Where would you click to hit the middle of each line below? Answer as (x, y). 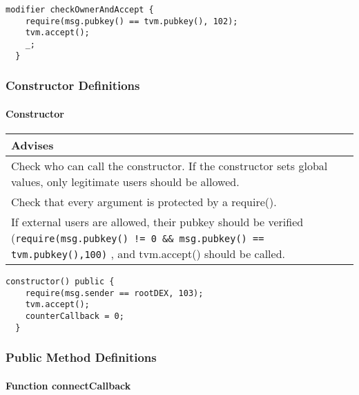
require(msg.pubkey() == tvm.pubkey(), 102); (132, 21)
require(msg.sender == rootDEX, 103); (114, 293)
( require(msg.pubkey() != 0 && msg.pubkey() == (138, 237)
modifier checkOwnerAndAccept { (80, 10)
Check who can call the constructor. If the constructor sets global (169, 165)
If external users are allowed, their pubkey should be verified (157, 221)
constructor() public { (60, 281)
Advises (32, 145)
